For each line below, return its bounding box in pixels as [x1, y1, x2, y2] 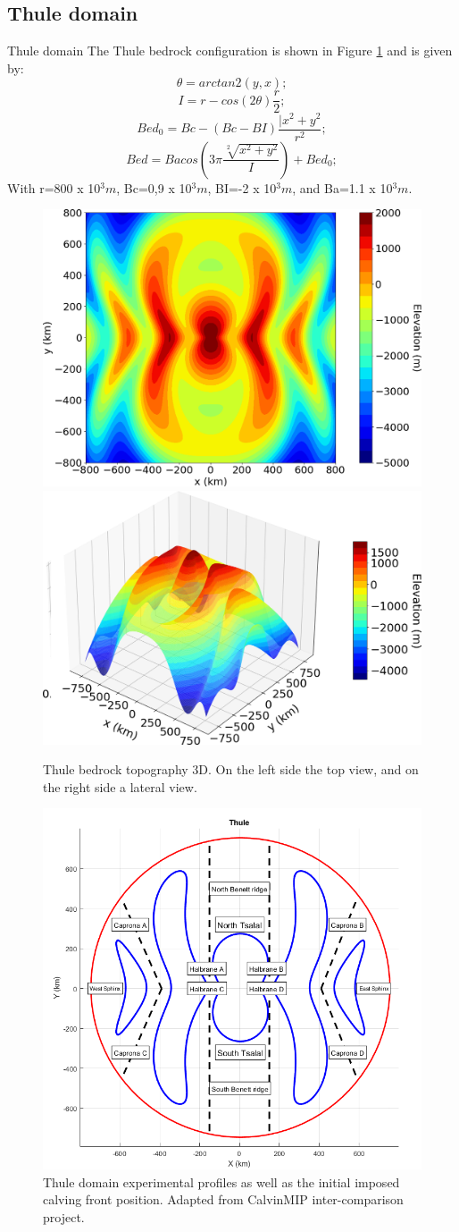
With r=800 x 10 [7, 178, 101, 197]
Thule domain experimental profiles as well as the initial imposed [43, 1172, 400, 1191]
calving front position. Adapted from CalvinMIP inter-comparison [43, 1190, 404, 1209]
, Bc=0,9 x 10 [116, 178, 192, 197]
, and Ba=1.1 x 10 [292, 178, 393, 197]
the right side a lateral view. [43, 777, 197, 796]
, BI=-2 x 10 [207, 178, 277, 197]
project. [43, 1207, 85, 1226]
